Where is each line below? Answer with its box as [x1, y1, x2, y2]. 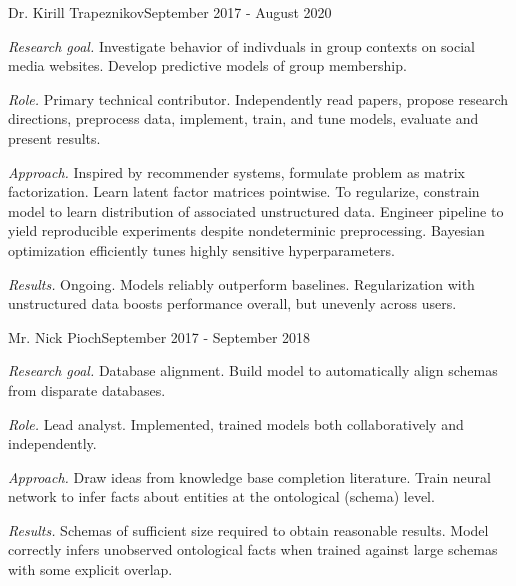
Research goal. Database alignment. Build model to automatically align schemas [8, 360, 498, 381]
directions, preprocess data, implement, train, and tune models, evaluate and [8, 108, 479, 129]
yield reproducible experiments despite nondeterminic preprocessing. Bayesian [8, 220, 485, 241]
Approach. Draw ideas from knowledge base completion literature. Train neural [8, 466, 491, 487]
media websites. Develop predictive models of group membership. [8, 55, 407, 76]
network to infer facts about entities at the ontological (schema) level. [8, 486, 435, 507]
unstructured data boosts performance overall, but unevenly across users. [8, 293, 457, 314]
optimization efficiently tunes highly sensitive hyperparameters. [8, 239, 395, 260]
